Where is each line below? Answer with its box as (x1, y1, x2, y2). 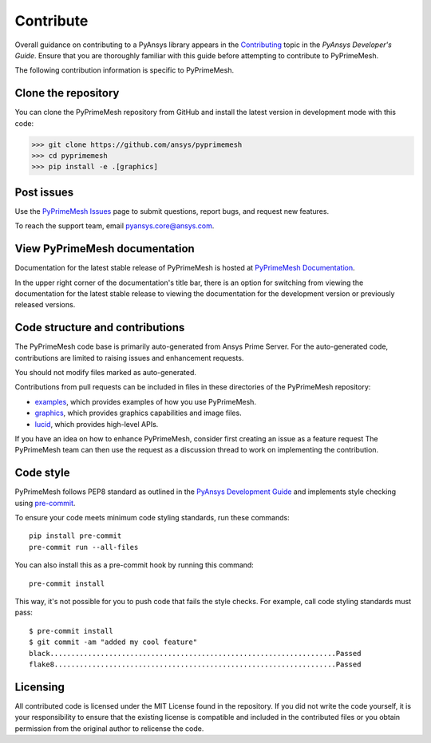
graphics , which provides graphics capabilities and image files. (34, 408, 243, 418)
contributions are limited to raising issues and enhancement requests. (14, 353, 244, 362)
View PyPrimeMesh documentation (14, 242, 195, 255)
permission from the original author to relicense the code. (14, 723, 204, 733)
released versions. (14, 300, 76, 310)
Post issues (14, 185, 74, 199)
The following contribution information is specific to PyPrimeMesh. (14, 65, 235, 75)
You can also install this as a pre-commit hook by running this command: (14, 560, 255, 570)
